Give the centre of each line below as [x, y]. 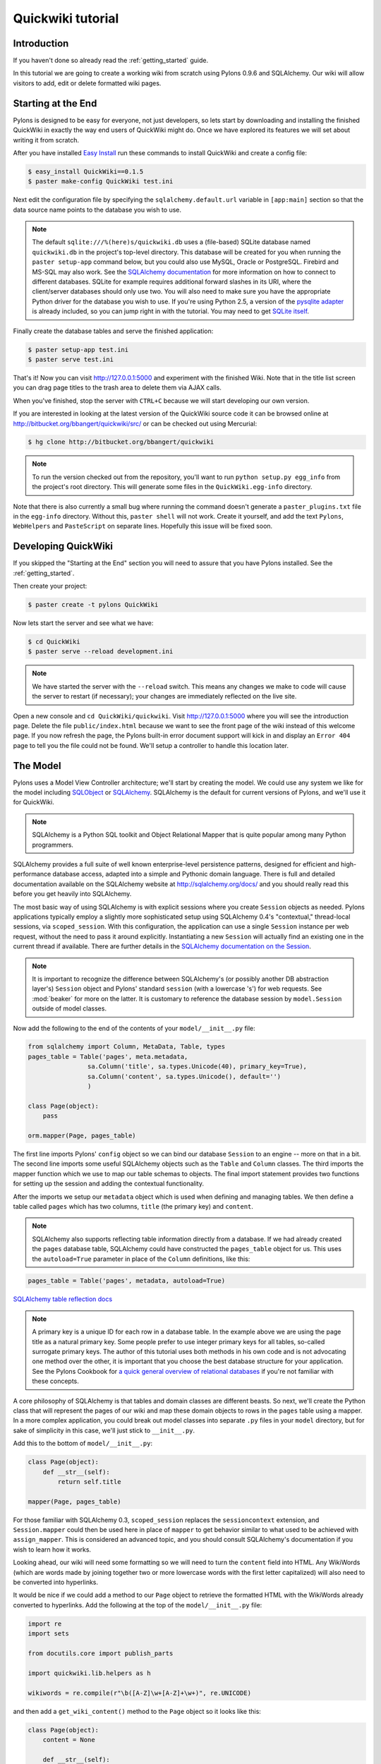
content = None [69, 1740]
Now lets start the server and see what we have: [83, 623]
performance [32, 874]
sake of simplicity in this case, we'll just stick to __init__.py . [104, 1430]
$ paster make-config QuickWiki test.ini [101, 181]
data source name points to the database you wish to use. [97, 210]
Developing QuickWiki [63, 546]
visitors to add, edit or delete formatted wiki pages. [87, 83]
